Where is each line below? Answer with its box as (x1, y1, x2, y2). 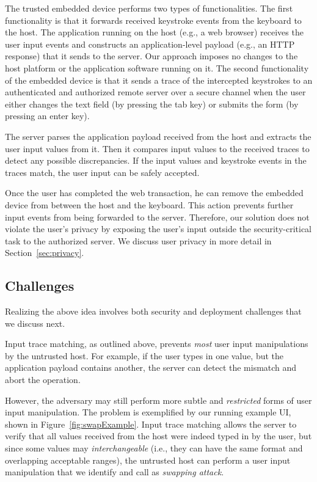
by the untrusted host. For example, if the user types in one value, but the (5, 349, 284, 362)
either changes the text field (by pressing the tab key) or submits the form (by (5, 97, 299, 110)
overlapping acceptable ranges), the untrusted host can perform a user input (5, 453, 291, 466)
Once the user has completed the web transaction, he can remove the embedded (5, 186, 304, 199)
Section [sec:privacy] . (5, 246, 84, 259)
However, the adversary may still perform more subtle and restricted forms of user (5, 393, 312, 406)
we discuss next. (5, 316, 65, 329)
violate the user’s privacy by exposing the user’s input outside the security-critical (5, 222, 312, 235)
